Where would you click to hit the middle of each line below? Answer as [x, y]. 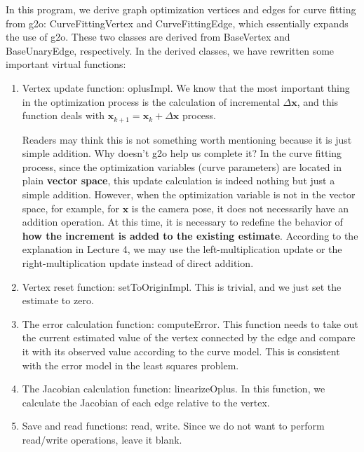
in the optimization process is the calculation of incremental [151, 101]
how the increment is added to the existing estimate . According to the [190, 235]
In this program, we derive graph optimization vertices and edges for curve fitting [181, 9]
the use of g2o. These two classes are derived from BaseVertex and [148, 37]
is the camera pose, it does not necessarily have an [240, 208]
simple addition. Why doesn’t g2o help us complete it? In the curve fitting [182, 153]
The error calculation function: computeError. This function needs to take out [190, 323]
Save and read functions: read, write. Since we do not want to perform [173, 426]
